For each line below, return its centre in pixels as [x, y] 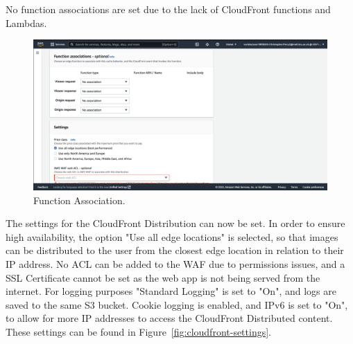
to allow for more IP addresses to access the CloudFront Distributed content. [169, 318]
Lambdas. [26, 22]
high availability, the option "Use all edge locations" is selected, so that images [172, 236]
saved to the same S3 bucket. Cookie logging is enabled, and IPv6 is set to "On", [177, 304]
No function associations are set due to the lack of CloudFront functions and [168, 9]
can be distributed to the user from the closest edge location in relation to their [175, 250]
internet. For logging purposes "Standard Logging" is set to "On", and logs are [171, 291]
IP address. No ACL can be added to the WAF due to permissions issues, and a [175, 263]
